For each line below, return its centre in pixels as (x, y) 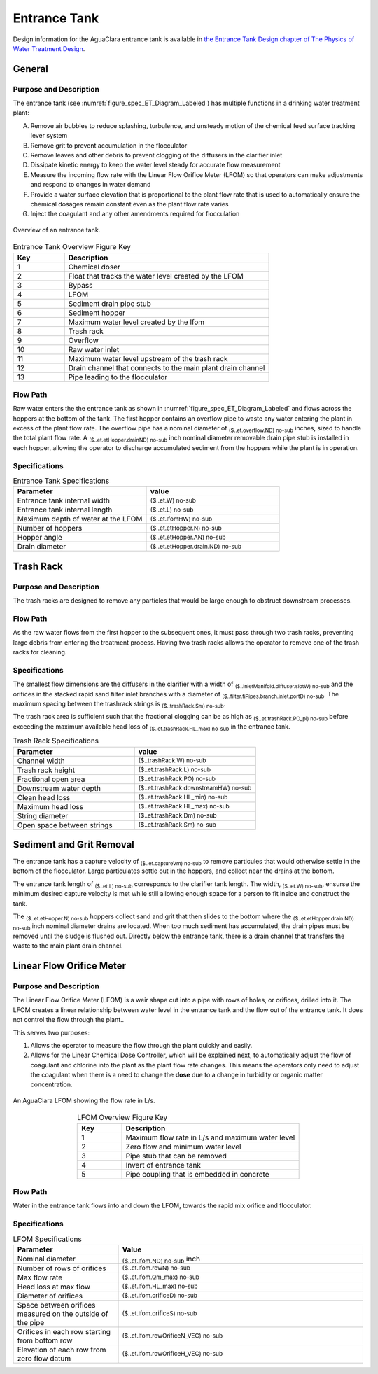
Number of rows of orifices (62, 1268)
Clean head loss (44, 797)
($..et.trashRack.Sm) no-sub (177, 825)
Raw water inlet (94, 349)
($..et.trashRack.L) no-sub (175, 770)
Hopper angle (40, 538)
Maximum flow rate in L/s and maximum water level (210, 1137)
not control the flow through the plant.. (69, 1020)
